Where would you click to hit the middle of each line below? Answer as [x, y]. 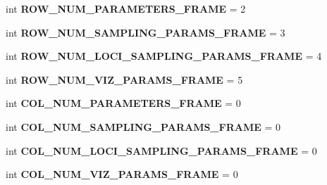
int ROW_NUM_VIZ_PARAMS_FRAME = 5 [124, 79]
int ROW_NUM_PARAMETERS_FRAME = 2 [126, 8]
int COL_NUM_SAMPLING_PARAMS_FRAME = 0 [143, 126]
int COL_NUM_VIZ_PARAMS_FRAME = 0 [122, 174]
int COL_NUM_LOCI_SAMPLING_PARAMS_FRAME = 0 [161, 150]
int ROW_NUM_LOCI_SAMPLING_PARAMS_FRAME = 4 [164, 56]
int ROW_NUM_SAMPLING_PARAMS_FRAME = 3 [146, 32]
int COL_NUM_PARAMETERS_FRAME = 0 [123, 103]
